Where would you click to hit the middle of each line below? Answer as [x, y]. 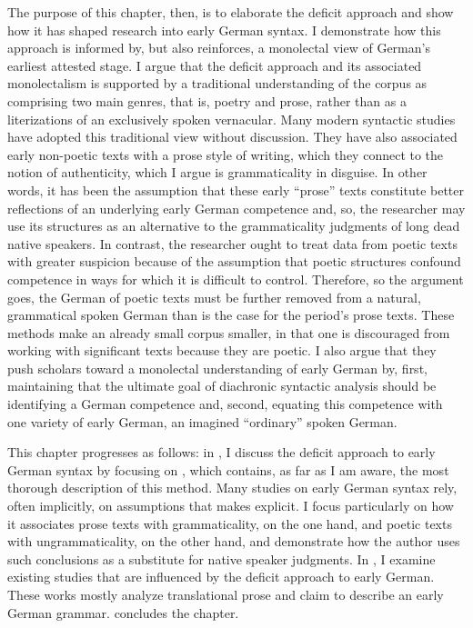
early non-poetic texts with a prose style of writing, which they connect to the [226, 154]
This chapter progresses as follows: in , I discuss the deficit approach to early [221, 452]
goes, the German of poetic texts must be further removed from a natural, [214, 297]
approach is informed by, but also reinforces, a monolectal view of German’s [219, 48]
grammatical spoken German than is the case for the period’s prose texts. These [231, 315]
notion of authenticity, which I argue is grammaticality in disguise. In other [217, 172]
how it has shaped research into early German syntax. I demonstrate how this [224, 30]
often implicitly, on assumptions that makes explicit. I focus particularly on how [231, 506]
